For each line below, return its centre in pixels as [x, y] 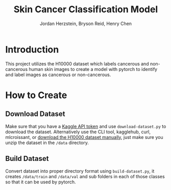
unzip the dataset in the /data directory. [47, 142]
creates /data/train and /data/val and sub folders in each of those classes [85, 176]
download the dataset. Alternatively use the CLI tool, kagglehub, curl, [78, 132]
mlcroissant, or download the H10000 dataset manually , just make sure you [84, 137]
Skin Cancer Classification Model [86, 9]
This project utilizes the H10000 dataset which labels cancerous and [77, 64]
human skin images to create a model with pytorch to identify [93, 69]
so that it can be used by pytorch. [41, 182]
